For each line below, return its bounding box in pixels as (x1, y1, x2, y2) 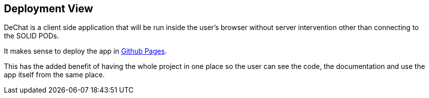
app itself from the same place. (4, 70, 105, 79)
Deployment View (4, 2, 93, 15)
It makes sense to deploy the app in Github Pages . (4, 47, 167, 56)
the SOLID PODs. (4, 32, 59, 40)
